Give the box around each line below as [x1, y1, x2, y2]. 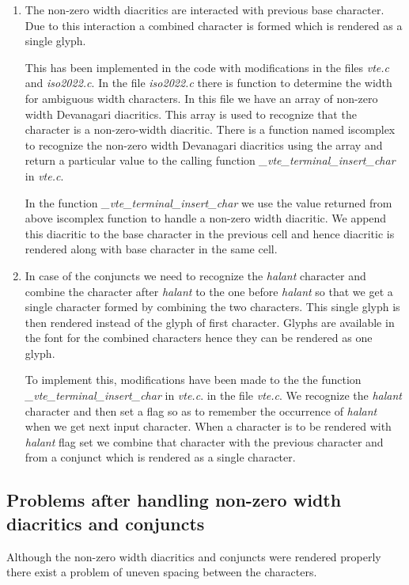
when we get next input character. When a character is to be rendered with [25, 418, 392, 435]
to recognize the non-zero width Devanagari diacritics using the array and [25, 136, 383, 153]
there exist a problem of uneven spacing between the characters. [6, 564, 317, 580]
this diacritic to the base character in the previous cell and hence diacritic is [25, 225, 395, 241]
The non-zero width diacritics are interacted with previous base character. [25, 2, 384, 17]
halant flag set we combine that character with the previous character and [25, 433, 384, 450]
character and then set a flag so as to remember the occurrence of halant [25, 402, 377, 419]
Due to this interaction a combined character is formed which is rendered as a [25, 17, 403, 33]
